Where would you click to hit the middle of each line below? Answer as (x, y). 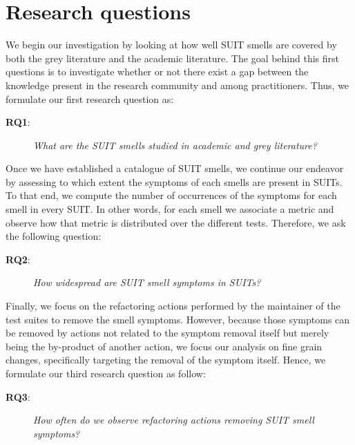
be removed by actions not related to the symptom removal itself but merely (167, 333)
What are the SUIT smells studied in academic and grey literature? (175, 145)
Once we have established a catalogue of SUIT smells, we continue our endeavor (175, 168)
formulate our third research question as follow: (106, 373)
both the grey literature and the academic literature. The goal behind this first (173, 58)
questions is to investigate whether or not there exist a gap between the (157, 72)
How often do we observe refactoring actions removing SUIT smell (174, 420)
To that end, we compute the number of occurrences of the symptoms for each (171, 195)
